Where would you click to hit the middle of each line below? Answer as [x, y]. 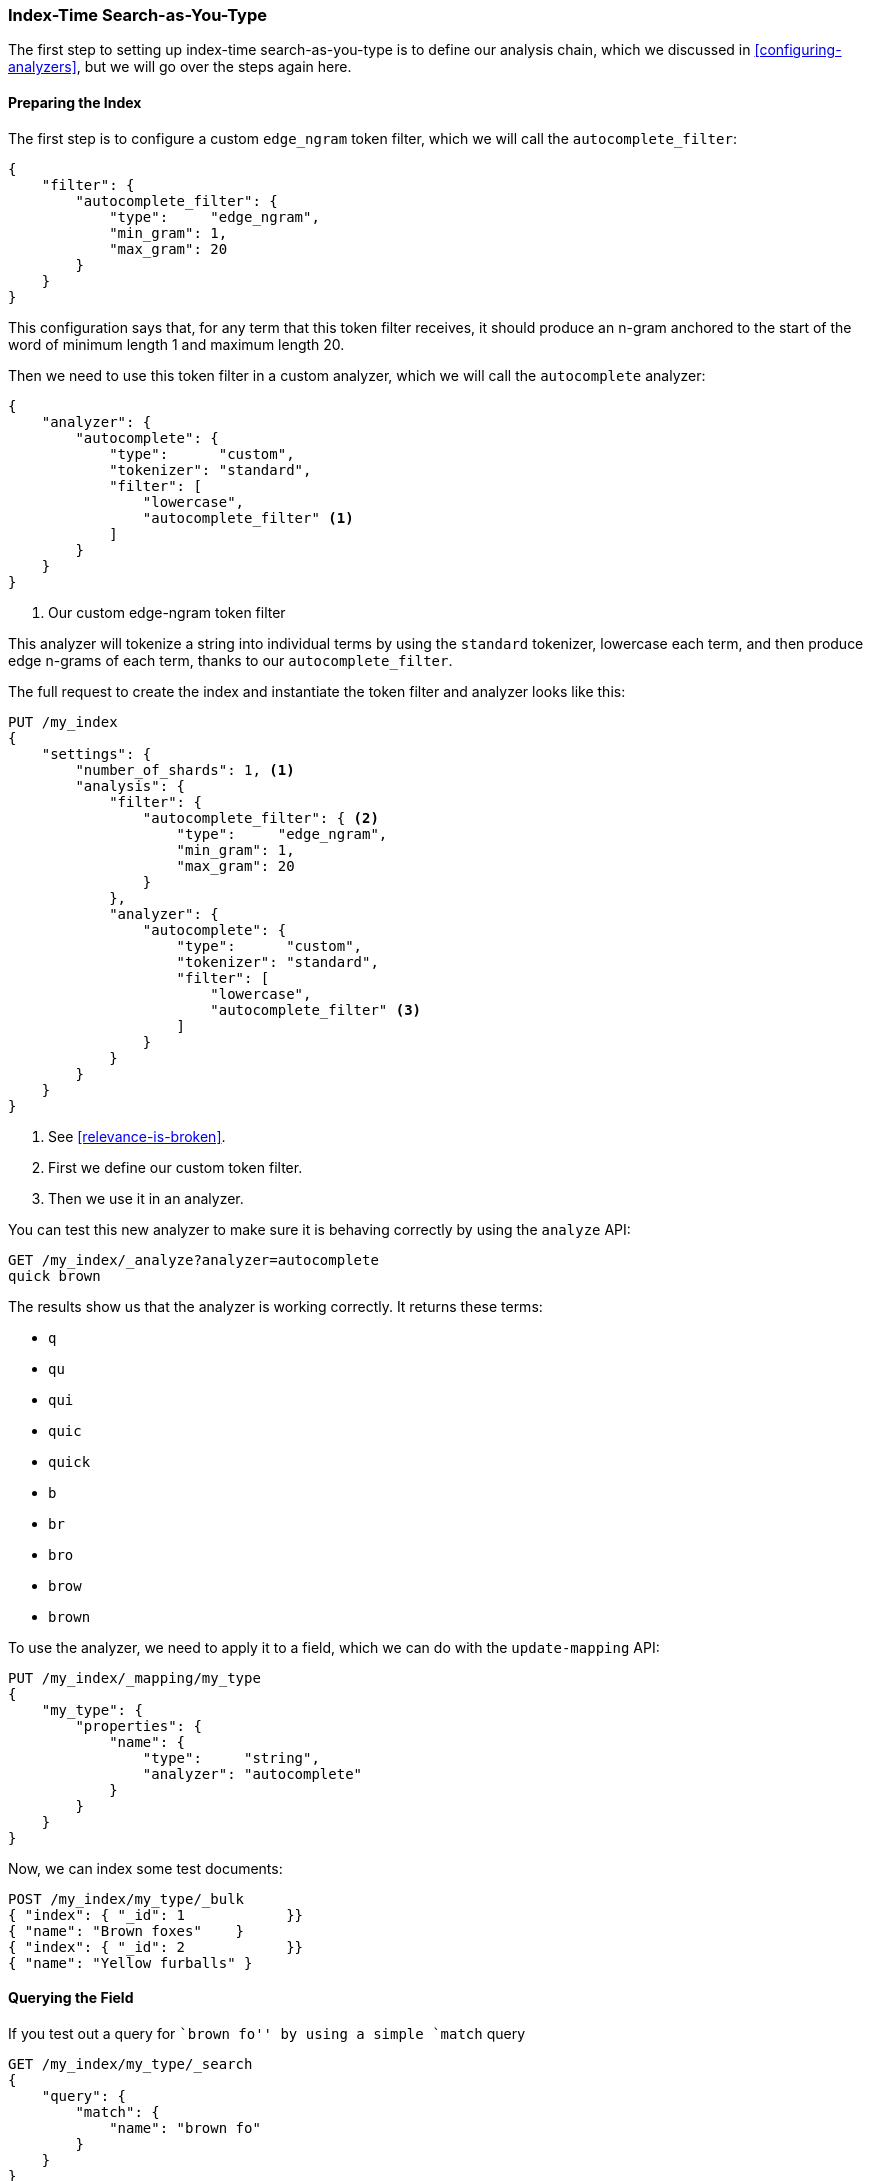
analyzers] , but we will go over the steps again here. [180, 67]
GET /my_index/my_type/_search [130, 2063]
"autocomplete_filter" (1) [248, 517]
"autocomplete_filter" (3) [316, 1009]
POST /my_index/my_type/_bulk [126, 1898]
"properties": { [138, 1725]
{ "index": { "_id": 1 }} [156, 1914]
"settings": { [96, 753]
